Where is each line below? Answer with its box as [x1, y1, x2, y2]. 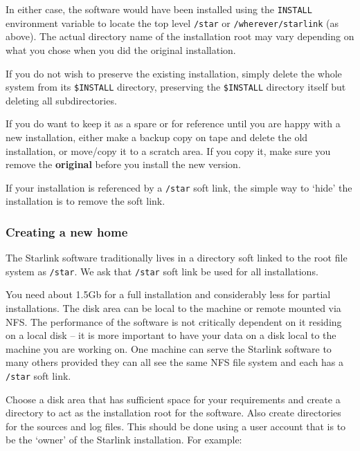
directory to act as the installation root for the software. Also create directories [6, 405, 341, 420]
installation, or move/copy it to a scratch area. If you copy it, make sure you [6, 143, 331, 158]
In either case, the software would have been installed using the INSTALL [6, 2, 312, 16]
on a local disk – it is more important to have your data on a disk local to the [6, 328, 336, 342]
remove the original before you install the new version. [6, 157, 241, 172]
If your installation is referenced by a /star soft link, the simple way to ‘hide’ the [6, 180, 352, 194]
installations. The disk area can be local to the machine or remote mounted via [6, 301, 341, 315]
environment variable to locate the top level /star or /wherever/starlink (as [6, 15, 339, 30]
